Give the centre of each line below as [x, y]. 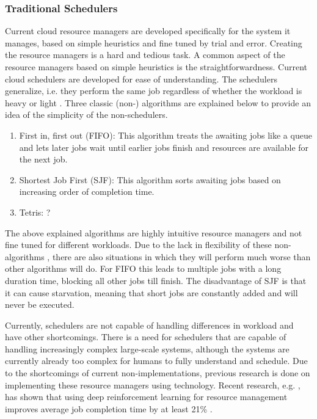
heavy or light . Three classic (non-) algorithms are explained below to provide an [158, 102]
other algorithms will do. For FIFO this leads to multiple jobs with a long [143, 268]
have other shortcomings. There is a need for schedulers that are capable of [146, 337]
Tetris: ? [35, 212]
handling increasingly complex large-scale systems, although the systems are [147, 348]
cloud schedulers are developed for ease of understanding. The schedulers [141, 78]
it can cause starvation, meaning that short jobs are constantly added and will [151, 292]
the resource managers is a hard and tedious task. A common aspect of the [145, 55]
